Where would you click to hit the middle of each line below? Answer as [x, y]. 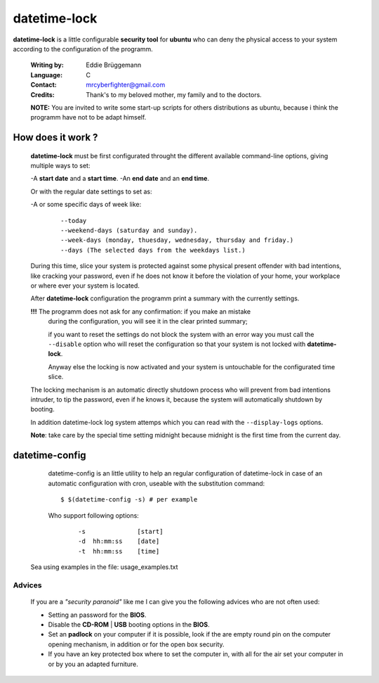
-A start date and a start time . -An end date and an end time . [120, 179]
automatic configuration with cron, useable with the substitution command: [157, 483]
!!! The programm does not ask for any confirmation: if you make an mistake [141, 311]
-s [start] [121, 532]
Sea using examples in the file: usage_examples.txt [104, 567]
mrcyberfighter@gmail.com [126, 85]
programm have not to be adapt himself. [88, 117]
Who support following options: [94, 515]
